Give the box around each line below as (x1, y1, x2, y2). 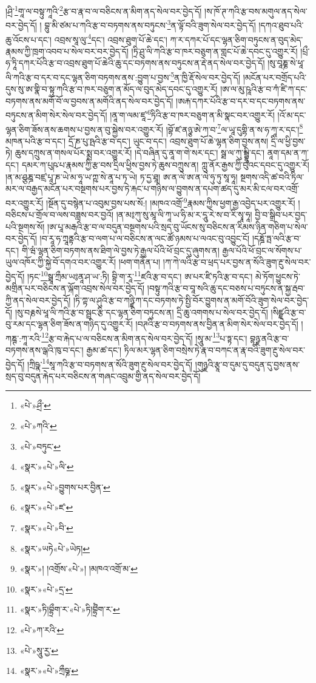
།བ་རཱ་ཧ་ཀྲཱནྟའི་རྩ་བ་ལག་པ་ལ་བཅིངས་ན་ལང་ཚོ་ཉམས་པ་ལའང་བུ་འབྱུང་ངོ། (39, 232, 250, 245)
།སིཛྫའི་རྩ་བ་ (271, 305, 306, 318)
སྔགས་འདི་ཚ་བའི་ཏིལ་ (240, 170, 304, 183)
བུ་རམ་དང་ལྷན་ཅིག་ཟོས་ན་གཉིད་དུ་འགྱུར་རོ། (5, 318, 133, 330)
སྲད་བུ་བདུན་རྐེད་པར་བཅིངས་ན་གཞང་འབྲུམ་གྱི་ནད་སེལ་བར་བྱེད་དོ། (5, 369, 201, 382)
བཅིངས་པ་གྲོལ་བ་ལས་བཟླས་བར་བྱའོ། (5, 208, 113, 221)
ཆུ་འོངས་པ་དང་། (5, 33, 52, 46)
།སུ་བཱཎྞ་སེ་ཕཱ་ (267, 56, 305, 69)
